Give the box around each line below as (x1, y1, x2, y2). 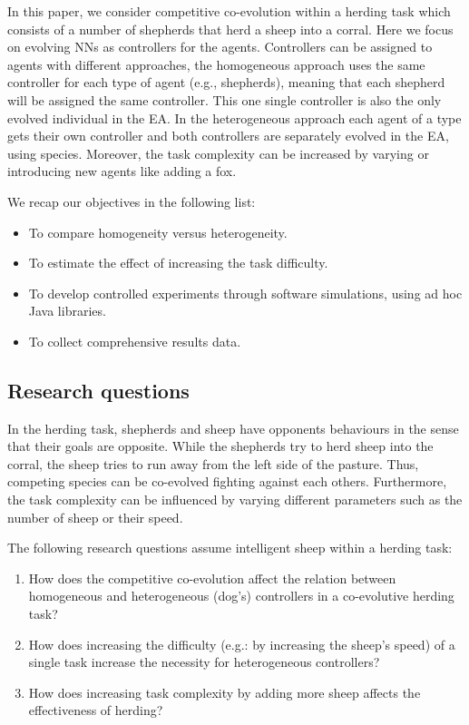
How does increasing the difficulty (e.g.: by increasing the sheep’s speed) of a (28, 634, 455, 653)
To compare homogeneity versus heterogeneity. (28, 222, 288, 241)
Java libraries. (28, 301, 106, 320)
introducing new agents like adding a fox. (7, 162, 237, 181)
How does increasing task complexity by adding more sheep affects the (28, 682, 421, 701)
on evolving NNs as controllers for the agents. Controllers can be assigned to (7, 37, 433, 56)
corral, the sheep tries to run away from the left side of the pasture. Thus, (7, 454, 419, 473)
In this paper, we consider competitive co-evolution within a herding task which (7, 2, 451, 20)
